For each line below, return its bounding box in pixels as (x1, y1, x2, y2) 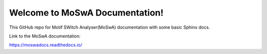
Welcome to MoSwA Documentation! (9, 7, 164, 18)
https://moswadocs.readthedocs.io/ (9, 42, 83, 48)
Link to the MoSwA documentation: (9, 33, 81, 39)
